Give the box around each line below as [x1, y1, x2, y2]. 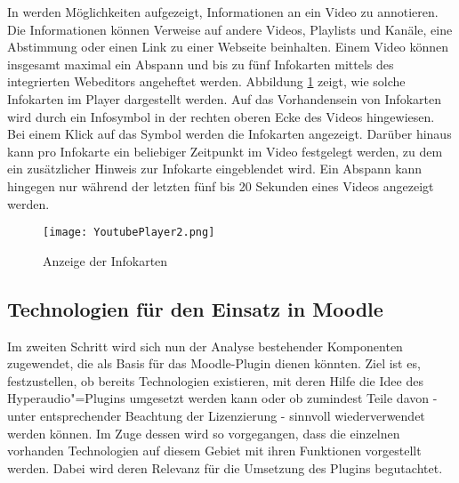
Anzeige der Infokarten [43, 251, 168, 270]
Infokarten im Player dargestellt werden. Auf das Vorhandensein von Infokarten [7, 89, 441, 108]
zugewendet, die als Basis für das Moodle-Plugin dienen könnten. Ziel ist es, [7, 354, 421, 373]
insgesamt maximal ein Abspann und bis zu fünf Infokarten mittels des [7, 54, 394, 73]
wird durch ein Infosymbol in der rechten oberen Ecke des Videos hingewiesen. [7, 107, 435, 125]
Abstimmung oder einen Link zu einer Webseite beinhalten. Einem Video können [7, 37, 449, 56]
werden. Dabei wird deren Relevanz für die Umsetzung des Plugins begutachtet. [7, 458, 443, 477]
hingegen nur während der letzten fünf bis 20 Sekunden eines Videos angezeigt [7, 176, 434, 195]
